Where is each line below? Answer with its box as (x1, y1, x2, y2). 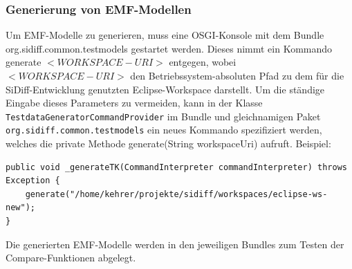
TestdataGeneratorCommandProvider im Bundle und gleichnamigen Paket (6, 109, 321, 123)
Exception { (6, 176, 60, 186)
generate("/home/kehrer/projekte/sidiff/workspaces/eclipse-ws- (25, 189, 328, 199)
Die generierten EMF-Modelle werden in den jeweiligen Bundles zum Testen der (6, 236, 344, 251)
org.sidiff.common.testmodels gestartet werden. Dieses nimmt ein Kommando (6, 41, 333, 55)
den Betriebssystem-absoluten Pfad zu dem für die (130, 68, 344, 82)
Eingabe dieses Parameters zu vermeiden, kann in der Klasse (6, 95, 263, 110)
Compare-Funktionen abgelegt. (6, 250, 136, 265)
